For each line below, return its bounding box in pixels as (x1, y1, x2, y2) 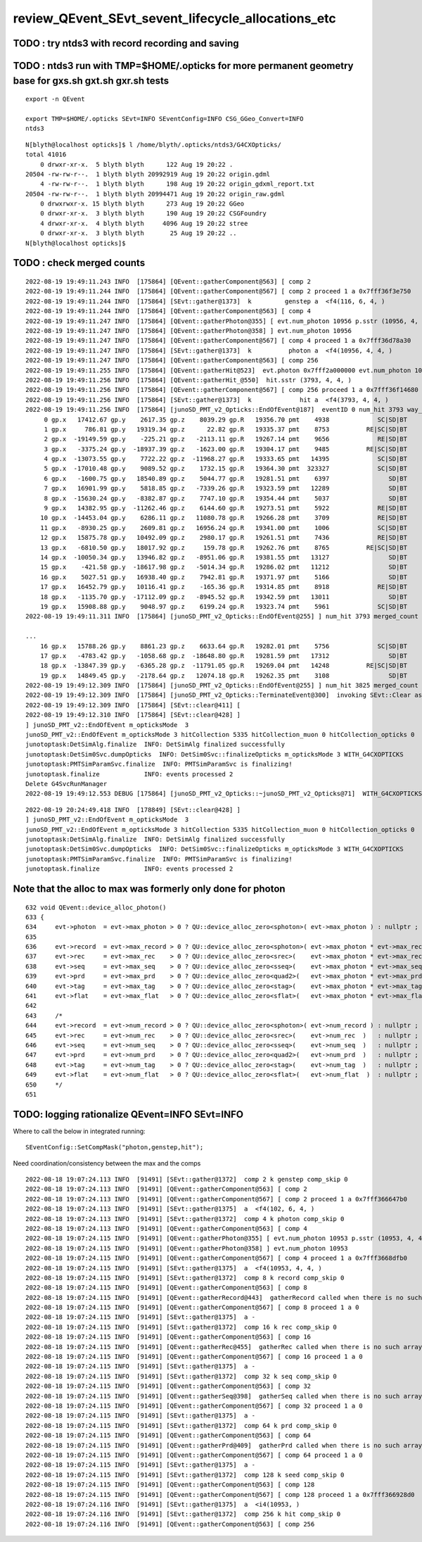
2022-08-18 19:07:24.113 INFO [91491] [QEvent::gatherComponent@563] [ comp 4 (25, 1225, 307, 1232)
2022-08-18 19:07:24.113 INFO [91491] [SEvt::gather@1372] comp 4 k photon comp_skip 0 (25, 1215, 345, 1222)
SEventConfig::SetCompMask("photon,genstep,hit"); (25, 1144, 204, 1151)
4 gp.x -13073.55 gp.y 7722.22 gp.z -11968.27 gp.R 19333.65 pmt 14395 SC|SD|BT (44, 455, 408, 463)
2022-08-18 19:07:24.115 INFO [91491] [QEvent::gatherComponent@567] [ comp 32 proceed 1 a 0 (25, 1401, 364, 1410)
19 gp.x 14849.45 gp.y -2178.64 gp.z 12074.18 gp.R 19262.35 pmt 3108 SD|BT (39, 671, 408, 679)
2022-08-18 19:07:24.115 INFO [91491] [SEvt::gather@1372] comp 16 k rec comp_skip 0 (25, 1323, 338, 1331)
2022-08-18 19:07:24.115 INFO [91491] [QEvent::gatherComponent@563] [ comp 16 (25, 1333, 312, 1341)
